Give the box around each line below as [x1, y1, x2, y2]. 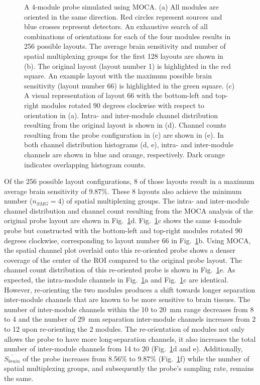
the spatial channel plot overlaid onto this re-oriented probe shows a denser [4, 245, 236, 255]
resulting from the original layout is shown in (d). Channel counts [24, 120, 226, 130]
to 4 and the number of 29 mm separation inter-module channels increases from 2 [4, 314, 256, 324]
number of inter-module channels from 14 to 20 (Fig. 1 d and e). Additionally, [4, 343, 243, 354]
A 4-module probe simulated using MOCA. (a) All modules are [24, 2, 219, 12]
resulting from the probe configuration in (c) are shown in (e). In [24, 129, 224, 140]
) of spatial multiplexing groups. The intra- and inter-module [61, 196, 249, 206]
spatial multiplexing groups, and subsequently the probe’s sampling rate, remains [4, 363, 254, 373]
